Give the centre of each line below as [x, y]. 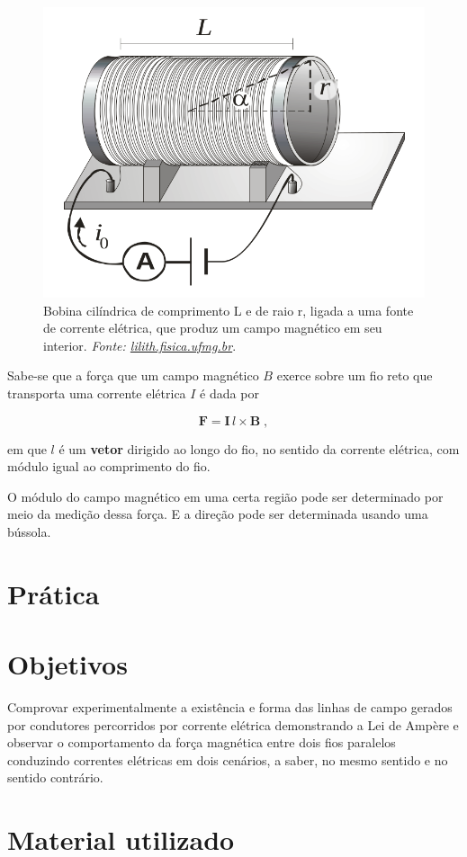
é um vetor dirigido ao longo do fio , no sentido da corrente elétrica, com [259, 448]
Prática [54, 593]
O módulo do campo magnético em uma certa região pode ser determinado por [225, 496]
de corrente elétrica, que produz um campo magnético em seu [213, 328]
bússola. [29, 531]
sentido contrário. [55, 777]
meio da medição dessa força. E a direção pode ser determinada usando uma [218, 514]
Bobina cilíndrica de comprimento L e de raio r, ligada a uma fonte [229, 310]
